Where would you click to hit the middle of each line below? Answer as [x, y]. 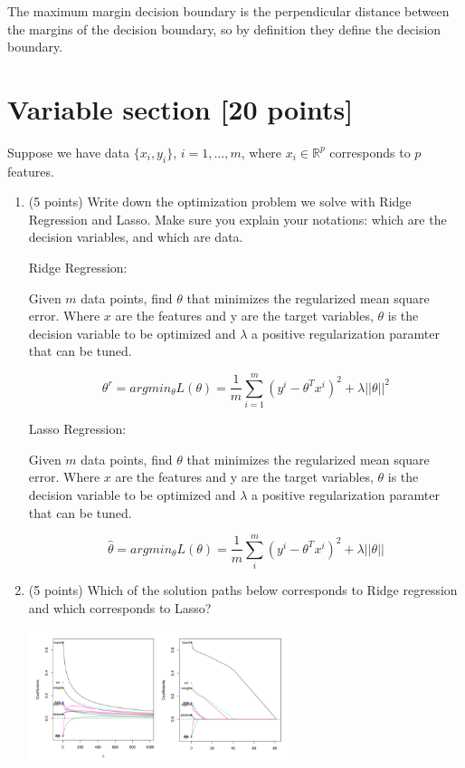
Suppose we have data [69, 152]
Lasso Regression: [77, 429]
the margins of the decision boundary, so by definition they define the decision [224, 29]
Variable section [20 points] [180, 108]
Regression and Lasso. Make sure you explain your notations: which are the [237, 219]
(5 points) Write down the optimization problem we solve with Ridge [220, 202]
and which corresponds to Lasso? [120, 607]
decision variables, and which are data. [136, 237]
